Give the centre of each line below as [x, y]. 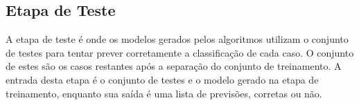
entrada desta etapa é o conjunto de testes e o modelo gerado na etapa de [162, 79]
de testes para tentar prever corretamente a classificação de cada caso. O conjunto [180, 52]
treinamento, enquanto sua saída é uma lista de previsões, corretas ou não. [164, 93]
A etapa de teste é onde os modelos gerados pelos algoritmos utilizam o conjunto [177, 39]
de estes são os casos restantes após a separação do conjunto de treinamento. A [174, 66]
